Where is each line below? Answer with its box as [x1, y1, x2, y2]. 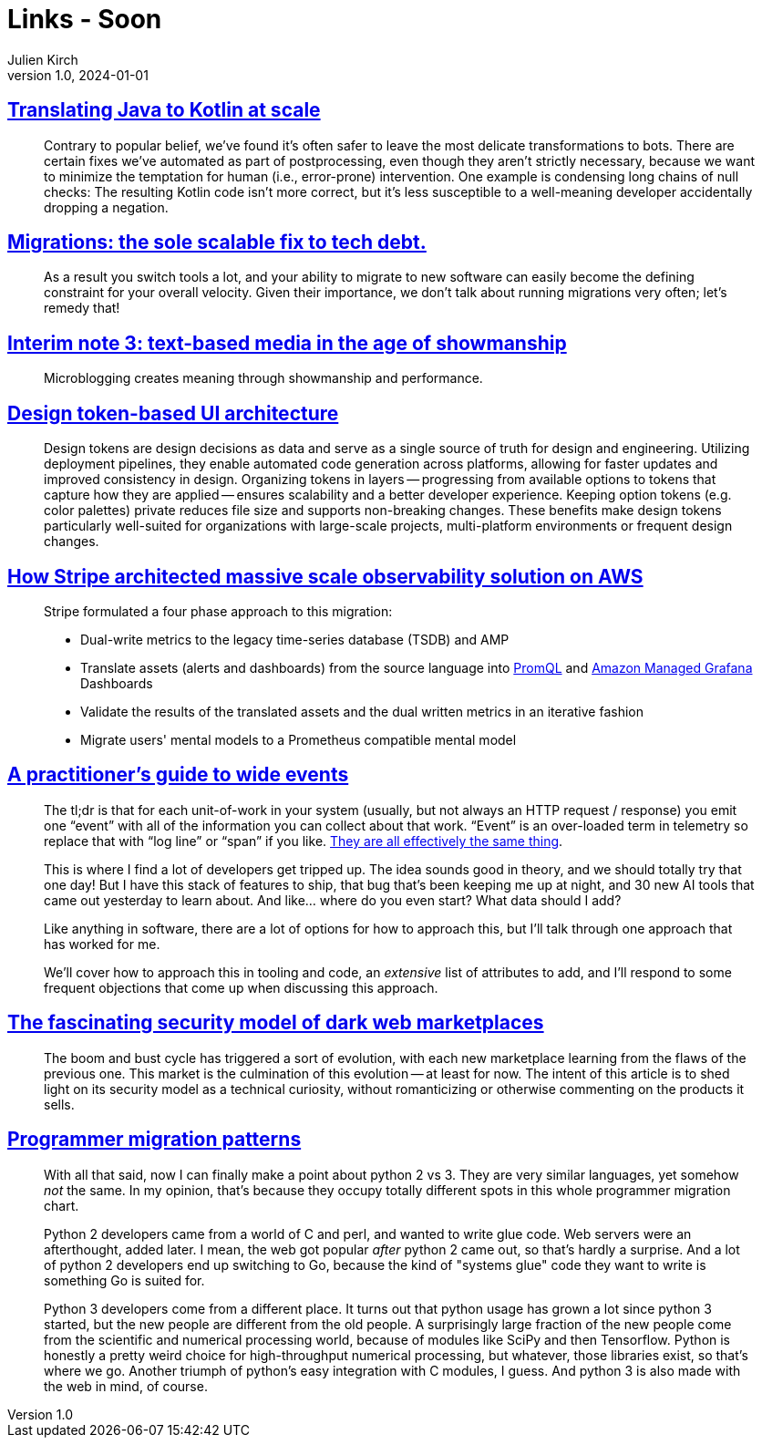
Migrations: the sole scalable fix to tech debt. [7, 231, 427, 254]
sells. [44, 1096, 75, 1112]
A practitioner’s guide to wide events [7, 763, 349, 787]
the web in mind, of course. [44, 1378, 208, 1394]
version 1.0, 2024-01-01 [7, 67, 149, 83]
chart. [44, 1197, 79, 1213]
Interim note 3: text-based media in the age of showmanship [7, 331, 567, 355]
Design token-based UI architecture [7, 401, 339, 425]
